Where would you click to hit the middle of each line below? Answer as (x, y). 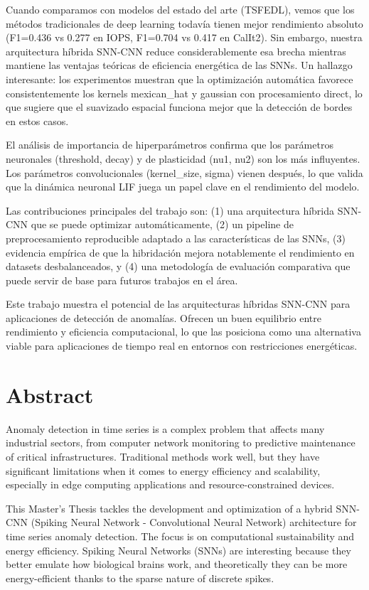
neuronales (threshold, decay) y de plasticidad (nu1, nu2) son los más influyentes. (183, 158)
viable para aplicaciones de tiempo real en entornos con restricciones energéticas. (182, 346)
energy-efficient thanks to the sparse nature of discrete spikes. (140, 578)
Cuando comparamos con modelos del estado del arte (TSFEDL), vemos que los (180, 9)
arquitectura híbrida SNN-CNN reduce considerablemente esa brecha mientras (176, 51)
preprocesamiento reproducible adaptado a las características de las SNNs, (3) (176, 238)
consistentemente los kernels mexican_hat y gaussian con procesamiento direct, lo (184, 93)
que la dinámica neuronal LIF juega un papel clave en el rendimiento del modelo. (183, 187)
